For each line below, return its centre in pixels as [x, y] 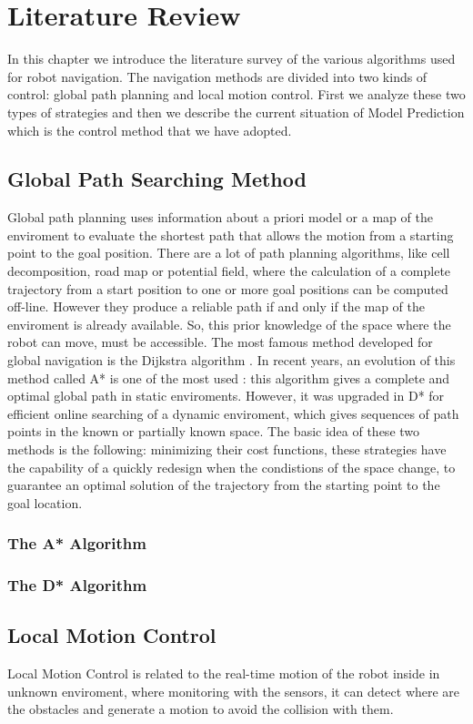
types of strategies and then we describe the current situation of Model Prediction [236, 112]
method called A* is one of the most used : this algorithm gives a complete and [229, 377]
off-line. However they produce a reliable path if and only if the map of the [216, 306]
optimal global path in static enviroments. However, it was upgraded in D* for [226, 396]
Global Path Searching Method [157, 179]
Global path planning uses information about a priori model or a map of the [220, 217]
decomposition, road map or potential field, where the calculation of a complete [229, 271]
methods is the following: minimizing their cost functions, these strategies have [227, 449]
